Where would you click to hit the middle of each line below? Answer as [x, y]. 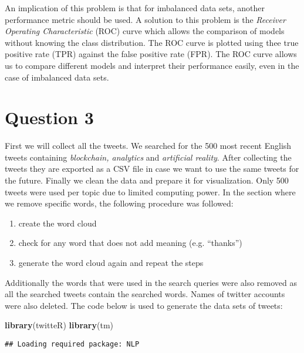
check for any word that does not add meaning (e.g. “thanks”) [130, 243]
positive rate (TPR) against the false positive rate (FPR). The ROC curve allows [151, 54]
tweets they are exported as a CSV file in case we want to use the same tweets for [152, 169]
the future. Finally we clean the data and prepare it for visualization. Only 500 [147, 180]
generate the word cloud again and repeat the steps [111, 263]
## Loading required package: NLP [72, 344]
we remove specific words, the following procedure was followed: [119, 203]
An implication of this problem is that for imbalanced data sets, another [135, 8]
